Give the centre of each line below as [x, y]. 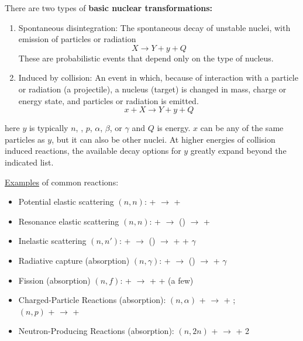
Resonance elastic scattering [69, 221]
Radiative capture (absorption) [74, 260]
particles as [25, 139]
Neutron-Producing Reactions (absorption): [96, 331]
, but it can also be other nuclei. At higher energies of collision [163, 139]
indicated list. [29, 162]
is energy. [174, 128]
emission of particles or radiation [77, 39]
